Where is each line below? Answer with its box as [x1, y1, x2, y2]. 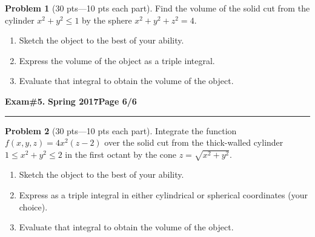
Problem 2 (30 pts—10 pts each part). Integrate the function [5, 124, 237, 137]
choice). [19, 200, 48, 213]
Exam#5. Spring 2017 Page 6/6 [5, 94, 137, 107]
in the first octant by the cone [65, 148, 177, 160]
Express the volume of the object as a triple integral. [19, 54, 215, 67]
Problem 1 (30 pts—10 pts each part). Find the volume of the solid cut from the [5, 2, 310, 14]
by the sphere [82, 13, 132, 26]
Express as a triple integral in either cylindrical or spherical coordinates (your [19, 189, 308, 201]
